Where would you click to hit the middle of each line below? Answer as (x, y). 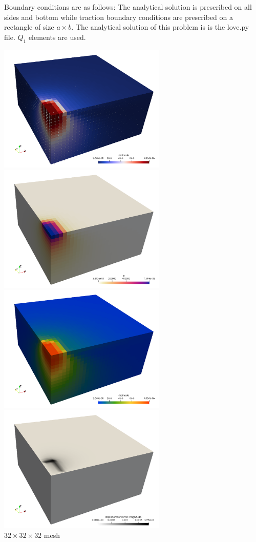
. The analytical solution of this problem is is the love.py (160, 27)
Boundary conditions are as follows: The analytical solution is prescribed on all (128, 7)
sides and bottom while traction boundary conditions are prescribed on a (119, 17)
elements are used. (57, 37)
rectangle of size (29, 27)
